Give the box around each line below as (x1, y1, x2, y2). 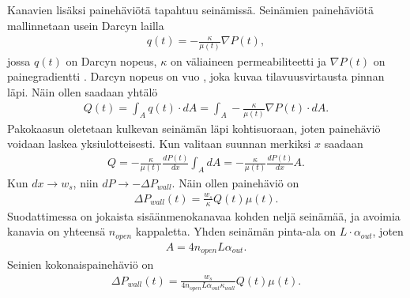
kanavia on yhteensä (7, 223, 106, 240)
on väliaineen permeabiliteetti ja (170, 52, 327, 69)
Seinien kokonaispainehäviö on (7, 256, 154, 273)
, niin (73, 174, 99, 190)
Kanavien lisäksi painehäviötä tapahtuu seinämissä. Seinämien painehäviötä (7, 2, 374, 17)
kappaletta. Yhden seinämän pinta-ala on (135, 223, 337, 240)
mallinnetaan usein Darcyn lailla (7, 17, 164, 33)
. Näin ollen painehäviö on (171, 174, 299, 190)
